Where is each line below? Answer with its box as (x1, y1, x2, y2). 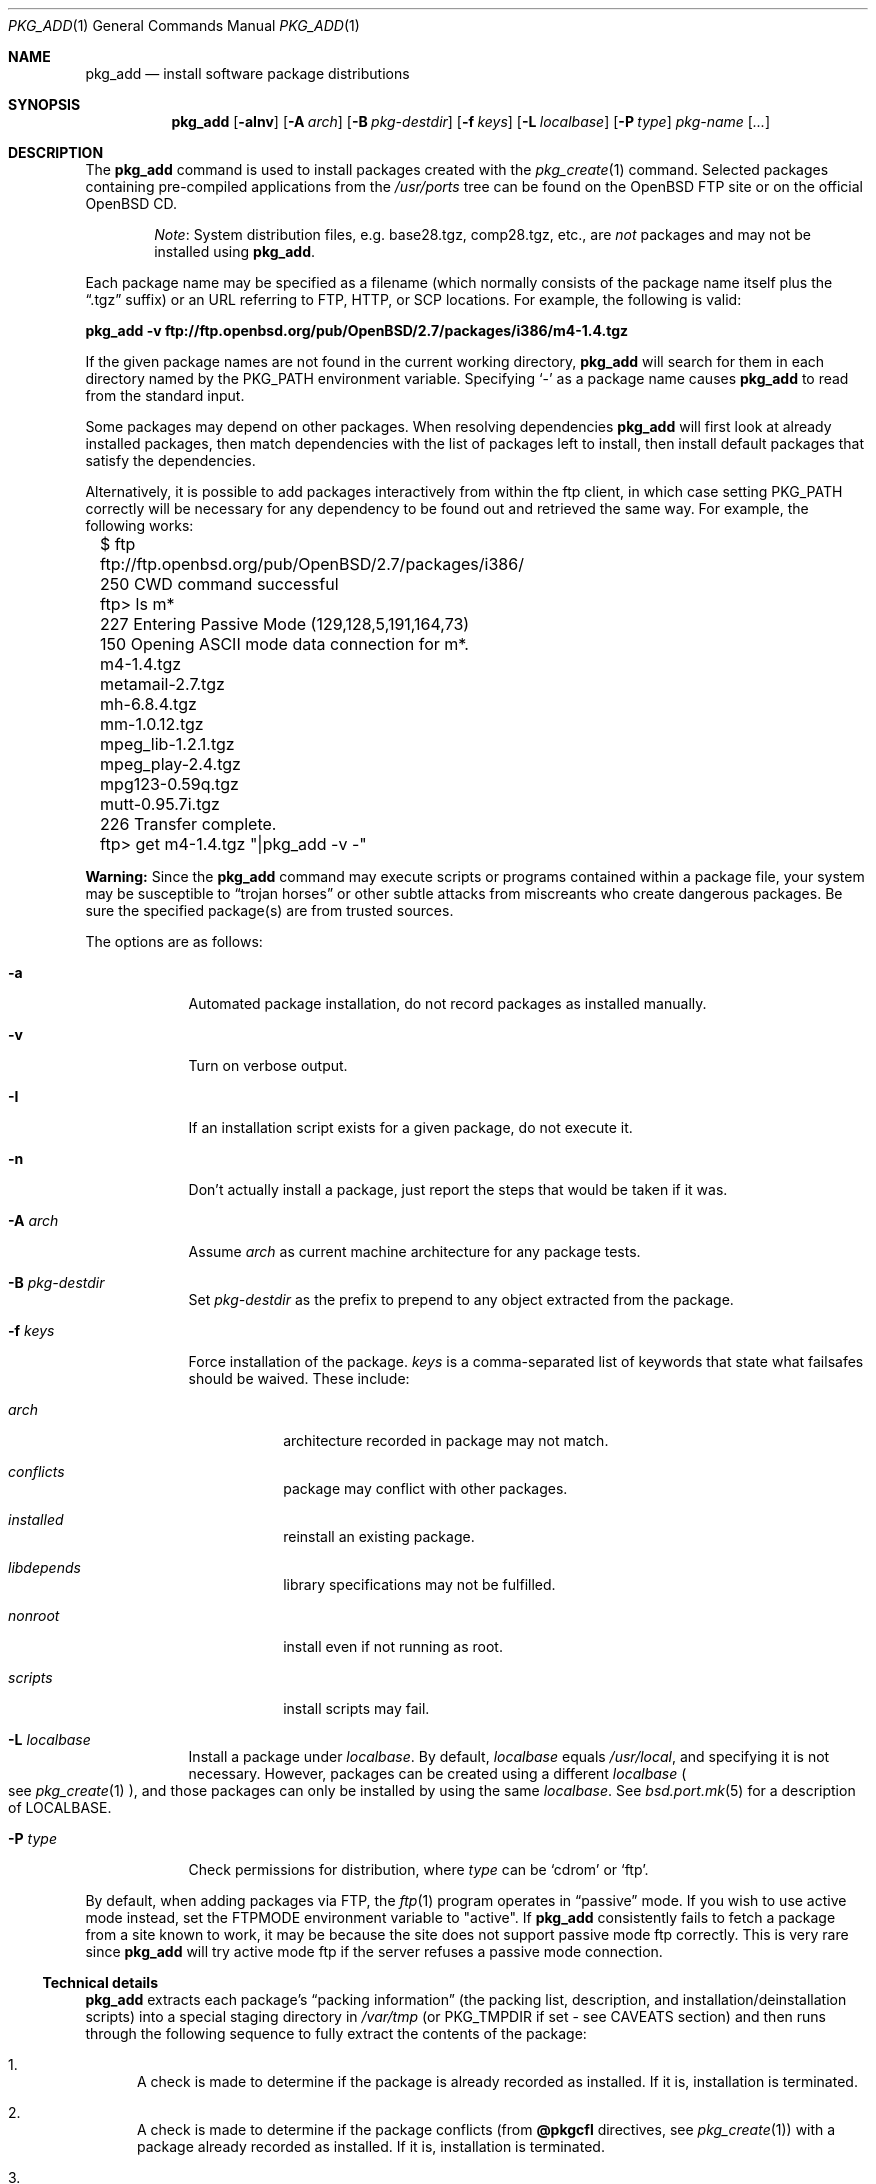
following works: (85, 517, 194, 534)
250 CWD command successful (100, 574, 339, 594)
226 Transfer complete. (100, 814, 277, 834)
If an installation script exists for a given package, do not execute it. (188, 1119, 633, 1136)
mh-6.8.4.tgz (100, 694, 197, 714)
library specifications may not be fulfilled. (283, 1576, 556, 1593)
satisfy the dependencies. (85, 452, 256, 469)
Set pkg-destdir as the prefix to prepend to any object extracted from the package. (188, 1291, 734, 1308)
